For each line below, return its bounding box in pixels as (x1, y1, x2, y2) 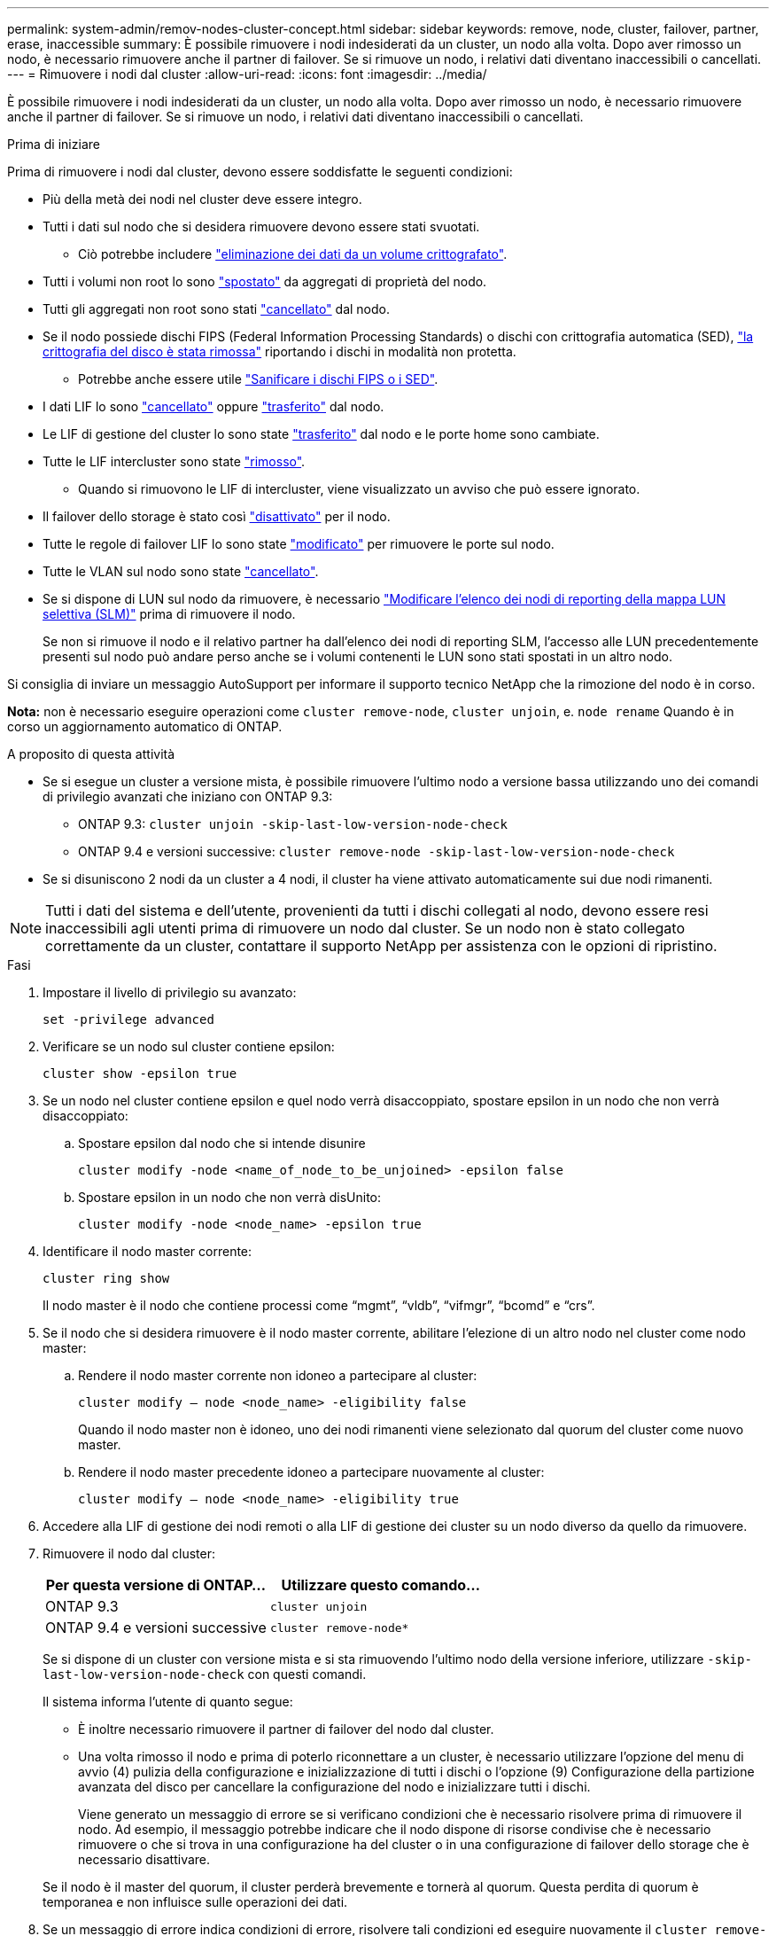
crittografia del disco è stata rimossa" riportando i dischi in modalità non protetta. (43, 344, 516, 359)
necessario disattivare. (78, 1852, 211, 1867)
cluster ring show (43, 1271, 170, 1285)
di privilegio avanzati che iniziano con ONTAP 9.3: (43, 789, 333, 804)
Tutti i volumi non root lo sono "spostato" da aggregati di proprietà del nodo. (43, 274, 487, 289)
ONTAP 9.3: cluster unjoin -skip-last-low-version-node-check (78, 816, 508, 831)
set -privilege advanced (43, 1012, 214, 1027)
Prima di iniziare (7, 137, 100, 152)
